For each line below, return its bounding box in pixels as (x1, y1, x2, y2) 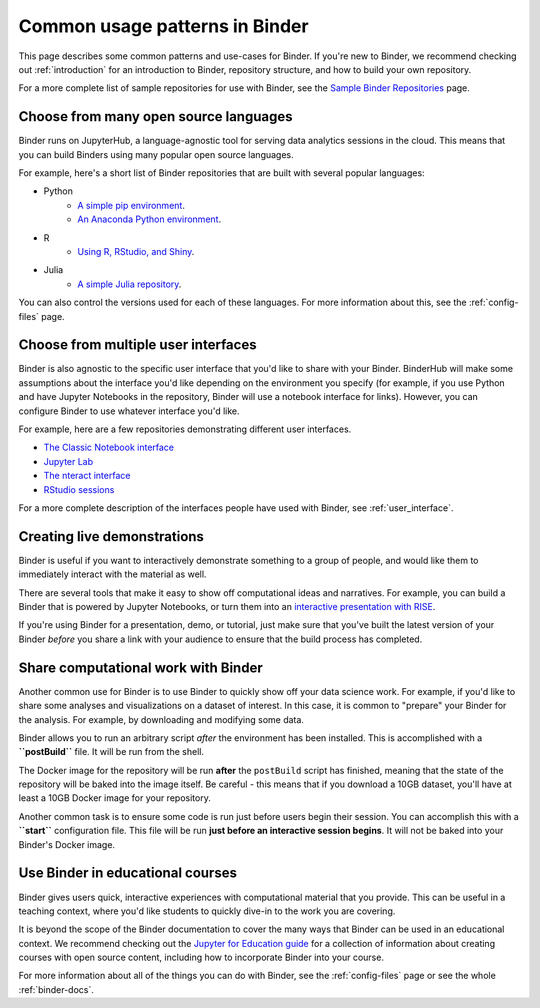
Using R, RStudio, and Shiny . (77, 245, 195, 257)
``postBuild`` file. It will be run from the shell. (18, 746, 205, 758)
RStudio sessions (43, 483, 115, 495)
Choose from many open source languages (18, 108, 294, 125)
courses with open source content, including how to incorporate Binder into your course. (18, 951, 385, 964)
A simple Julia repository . (77, 278, 182, 290)
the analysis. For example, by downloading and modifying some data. (18, 713, 305, 725)
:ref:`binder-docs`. (18, 983, 94, 995)
